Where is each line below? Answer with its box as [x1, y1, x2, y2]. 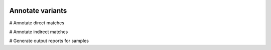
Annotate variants [9, 6, 67, 15]
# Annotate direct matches [9, 20, 65, 26]
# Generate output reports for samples [9, 38, 89, 44]
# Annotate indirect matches [9, 29, 68, 35]
